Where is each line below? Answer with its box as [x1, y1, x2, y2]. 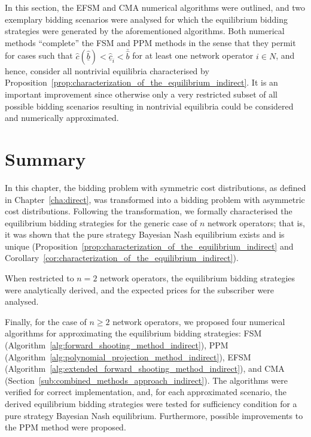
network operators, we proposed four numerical [112, 315, 285, 327]
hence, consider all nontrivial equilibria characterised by [5, 64, 209, 77]
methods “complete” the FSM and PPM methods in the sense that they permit [5, 36, 296, 48]
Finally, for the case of [5, 315, 87, 327]
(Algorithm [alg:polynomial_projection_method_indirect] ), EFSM [5, 350, 251, 363]
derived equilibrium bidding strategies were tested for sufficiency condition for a [5, 397, 297, 409]
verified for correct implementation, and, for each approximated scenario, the [5, 386, 286, 398]
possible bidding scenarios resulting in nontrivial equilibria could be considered [5, 99, 294, 112]
